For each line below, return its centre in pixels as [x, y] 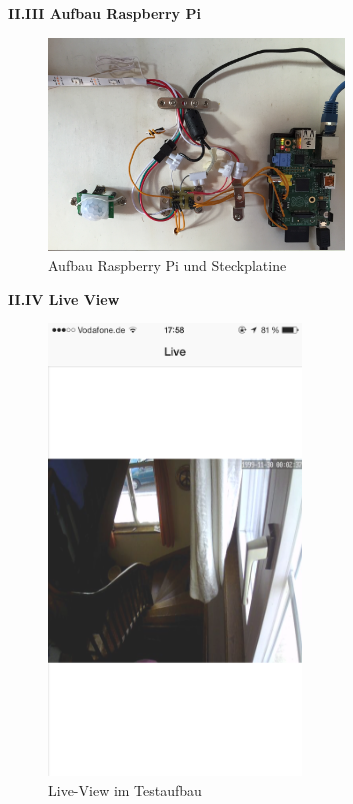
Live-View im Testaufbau [125, 789]
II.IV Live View [64, 298]
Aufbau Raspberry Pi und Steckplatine [167, 265]
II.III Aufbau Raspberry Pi [104, 13]
